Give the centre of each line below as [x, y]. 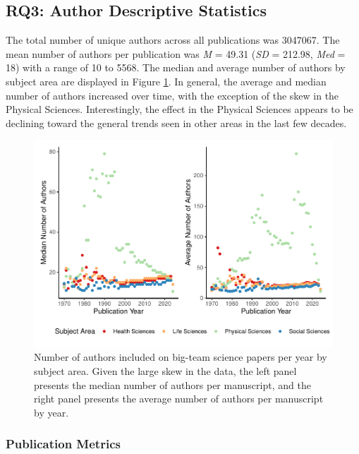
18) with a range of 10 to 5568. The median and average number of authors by [176, 67]
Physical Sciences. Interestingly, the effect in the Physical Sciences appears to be [179, 109]
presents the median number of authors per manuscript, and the [172, 384]
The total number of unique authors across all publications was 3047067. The [173, 40]
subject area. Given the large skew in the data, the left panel [165, 371]
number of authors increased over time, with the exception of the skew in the [172, 95]
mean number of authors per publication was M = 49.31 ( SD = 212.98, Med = [176, 53]
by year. [51, 412]
